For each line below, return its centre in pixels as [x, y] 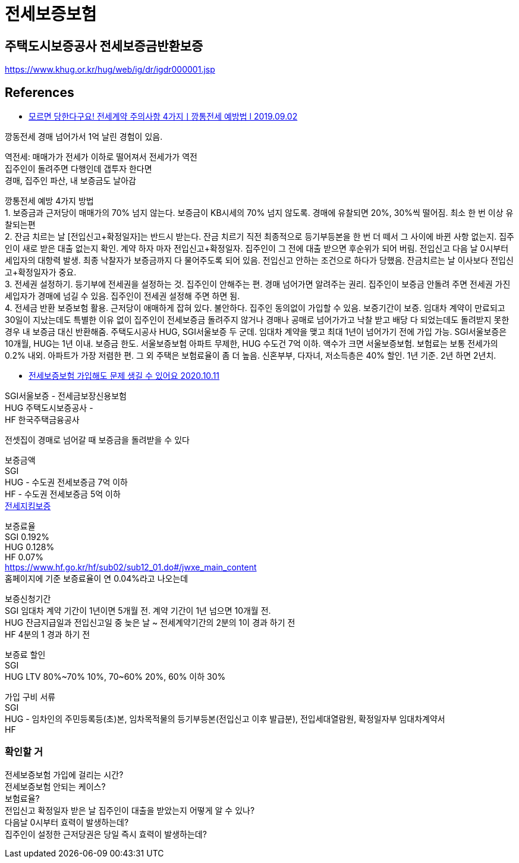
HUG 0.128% [30, 547]
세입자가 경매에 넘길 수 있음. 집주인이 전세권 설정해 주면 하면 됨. [122, 296]
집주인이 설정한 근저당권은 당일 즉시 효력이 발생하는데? [106, 834]
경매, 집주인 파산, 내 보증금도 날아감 [70, 181]
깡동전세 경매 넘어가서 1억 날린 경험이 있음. [84, 137]
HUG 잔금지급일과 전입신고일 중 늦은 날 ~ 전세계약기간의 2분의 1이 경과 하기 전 [150, 623]
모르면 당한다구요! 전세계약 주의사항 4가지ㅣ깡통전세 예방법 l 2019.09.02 [163, 117]
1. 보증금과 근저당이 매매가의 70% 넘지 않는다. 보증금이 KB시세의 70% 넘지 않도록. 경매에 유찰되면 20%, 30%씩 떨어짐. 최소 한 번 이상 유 [259, 213]
